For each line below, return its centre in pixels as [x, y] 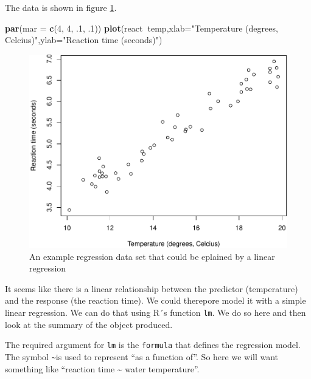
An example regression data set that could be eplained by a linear [152, 256]
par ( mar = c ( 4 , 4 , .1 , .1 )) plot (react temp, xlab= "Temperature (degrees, [142, 28]
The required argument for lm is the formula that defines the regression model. [153, 345]
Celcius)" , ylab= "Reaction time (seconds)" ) [84, 40]
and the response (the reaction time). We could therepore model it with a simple [155, 300]
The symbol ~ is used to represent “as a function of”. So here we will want [142, 356]
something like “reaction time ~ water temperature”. [102, 368]
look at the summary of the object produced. [89, 324]
